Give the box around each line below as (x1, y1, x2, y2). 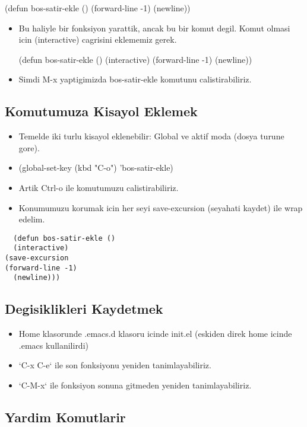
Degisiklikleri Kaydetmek (5, 299, 163, 318)
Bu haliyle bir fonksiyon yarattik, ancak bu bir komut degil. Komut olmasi (18, 21, 290, 34)
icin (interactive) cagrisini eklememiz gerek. (18, 33, 177, 46)
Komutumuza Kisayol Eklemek (5, 102, 198, 120)
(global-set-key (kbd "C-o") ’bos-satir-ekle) (18, 161, 173, 174)
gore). (18, 141, 40, 154)
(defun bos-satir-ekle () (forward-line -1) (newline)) (5, 2, 191, 14)
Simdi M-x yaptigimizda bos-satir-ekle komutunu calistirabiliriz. (18, 73, 252, 85)
